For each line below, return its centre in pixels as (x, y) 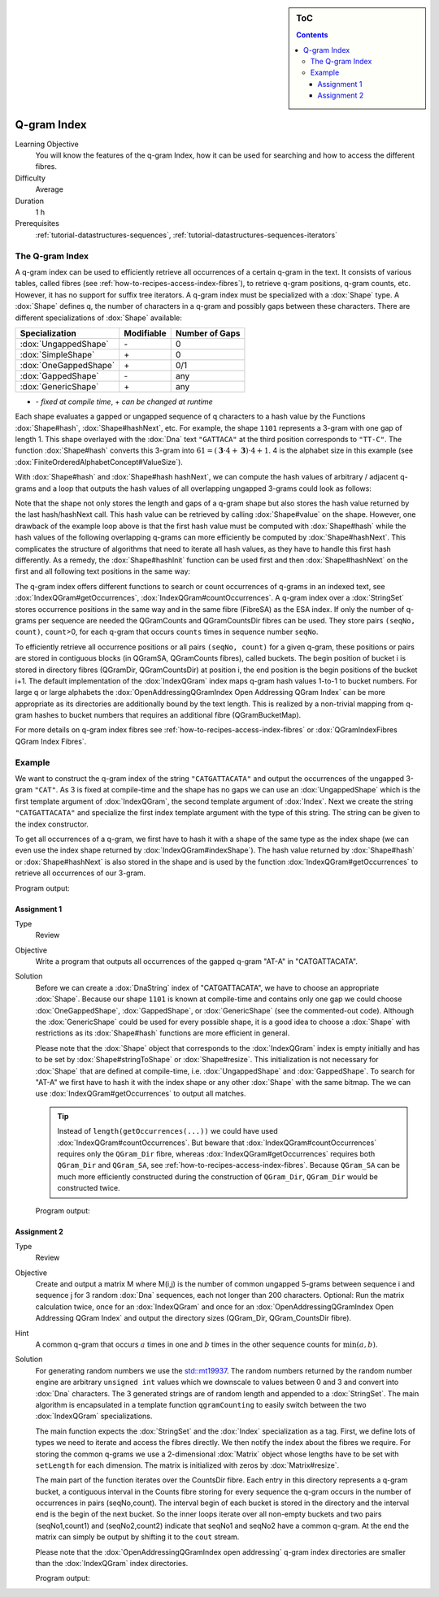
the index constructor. (52, 824)
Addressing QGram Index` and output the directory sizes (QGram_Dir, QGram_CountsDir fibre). (193, 1318)
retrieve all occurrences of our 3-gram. (80, 873)
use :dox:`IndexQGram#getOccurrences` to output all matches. (141, 1094)
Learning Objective (47, 144)
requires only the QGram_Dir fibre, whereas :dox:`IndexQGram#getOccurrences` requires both (216, 1153)
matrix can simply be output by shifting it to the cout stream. (137, 1537)
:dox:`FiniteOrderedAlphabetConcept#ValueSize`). (99, 462)
